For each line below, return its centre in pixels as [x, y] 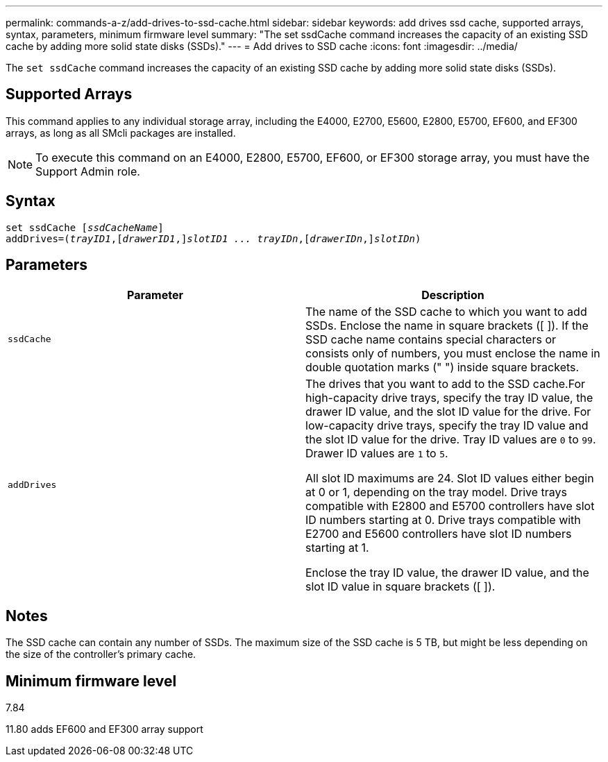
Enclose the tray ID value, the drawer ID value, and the [447, 572]
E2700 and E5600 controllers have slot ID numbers [439, 533]
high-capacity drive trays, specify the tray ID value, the [449, 397]
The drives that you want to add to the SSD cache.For [446, 383]
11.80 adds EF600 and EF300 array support [104, 729]
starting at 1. [337, 547]
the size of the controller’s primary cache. [101, 654]
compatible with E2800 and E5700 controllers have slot [450, 506]
